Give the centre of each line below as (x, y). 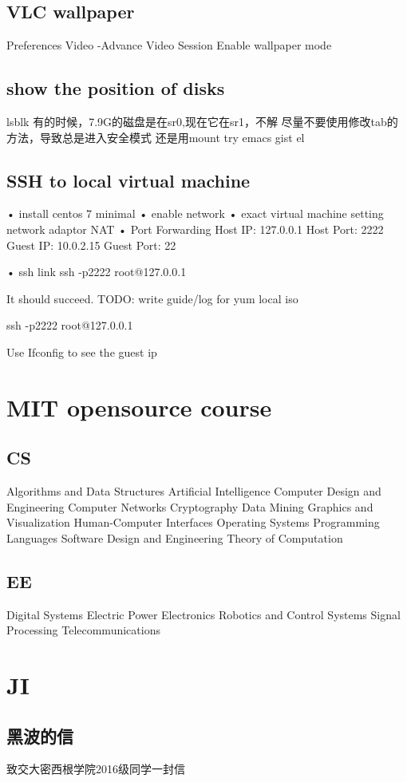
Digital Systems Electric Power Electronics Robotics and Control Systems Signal (203, 614)
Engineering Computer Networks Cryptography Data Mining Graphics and (190, 506)
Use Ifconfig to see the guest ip (82, 352)
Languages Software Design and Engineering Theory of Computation (175, 537)
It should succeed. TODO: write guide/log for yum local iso (152, 298)
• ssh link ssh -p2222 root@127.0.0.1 (97, 272)
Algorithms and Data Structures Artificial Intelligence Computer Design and (194, 491)
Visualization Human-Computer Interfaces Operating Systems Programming (193, 522)
